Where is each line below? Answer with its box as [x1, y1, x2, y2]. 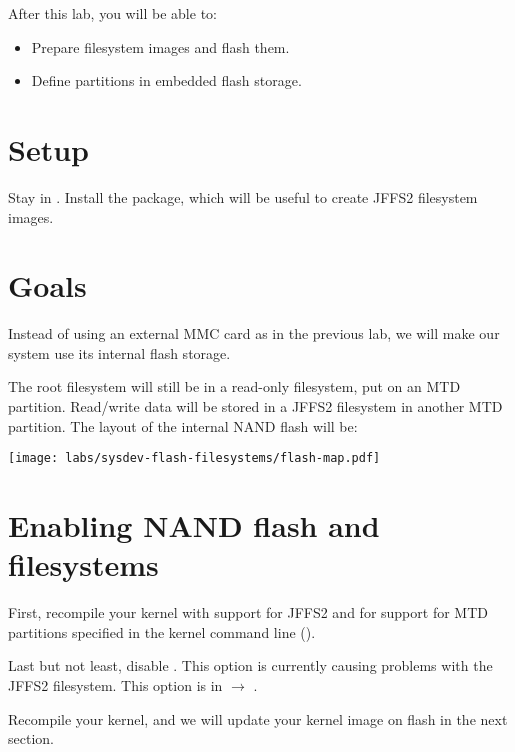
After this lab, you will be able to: [8, 3, 217, 23]
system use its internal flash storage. [8, 342, 231, 363]
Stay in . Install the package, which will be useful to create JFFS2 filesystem [8, 186, 478, 207]
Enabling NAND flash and [8, 505, 380, 546]
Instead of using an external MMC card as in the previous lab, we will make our [8, 323, 500, 344]
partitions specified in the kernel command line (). [8, 621, 316, 642]
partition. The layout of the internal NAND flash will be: [8, 415, 358, 436]
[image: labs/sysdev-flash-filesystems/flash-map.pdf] [8, 451, 381, 466]
